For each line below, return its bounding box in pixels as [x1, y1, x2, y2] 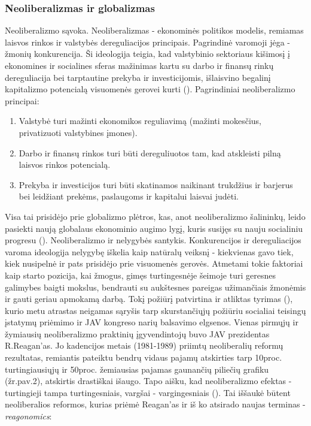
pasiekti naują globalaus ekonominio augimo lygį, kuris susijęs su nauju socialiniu [5, 222, 303, 234]
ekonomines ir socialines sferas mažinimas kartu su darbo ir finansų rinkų [5, 59, 274, 71]
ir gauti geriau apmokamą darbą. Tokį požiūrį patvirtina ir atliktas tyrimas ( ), [5, 292, 293, 305]
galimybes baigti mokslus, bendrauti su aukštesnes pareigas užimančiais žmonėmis [5, 280, 306, 293]
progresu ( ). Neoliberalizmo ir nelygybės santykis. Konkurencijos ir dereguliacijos [5, 234, 301, 246]
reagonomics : [5, 410, 52, 422]
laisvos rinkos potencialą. [19, 158, 111, 171]
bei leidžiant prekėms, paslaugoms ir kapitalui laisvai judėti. [19, 190, 239, 203]
